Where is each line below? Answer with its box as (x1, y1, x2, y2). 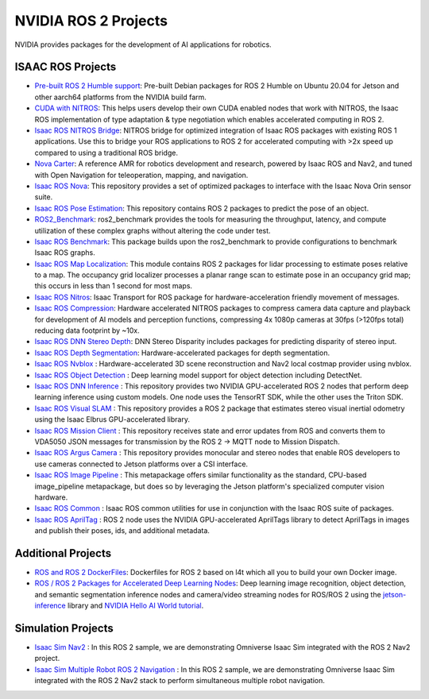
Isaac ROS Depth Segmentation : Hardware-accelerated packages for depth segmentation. (34, 348, 330, 357)
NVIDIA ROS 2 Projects (14, 12, 168, 29)
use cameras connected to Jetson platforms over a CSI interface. (34, 459, 249, 469)
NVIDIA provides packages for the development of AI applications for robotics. (14, 40, 272, 49)
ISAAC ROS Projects (14, 60, 117, 74)
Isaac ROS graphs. (34, 248, 95, 257)
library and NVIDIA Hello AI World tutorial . (68, 601, 204, 611)
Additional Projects (14, 546, 111, 560)
